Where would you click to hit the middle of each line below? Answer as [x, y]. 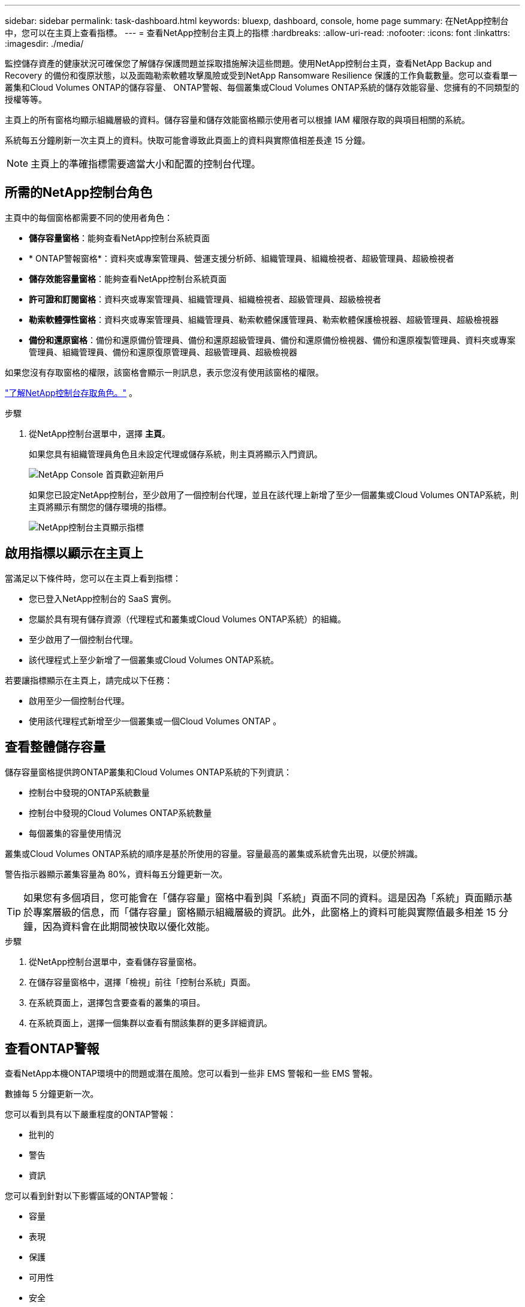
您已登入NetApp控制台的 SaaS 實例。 [102, 598]
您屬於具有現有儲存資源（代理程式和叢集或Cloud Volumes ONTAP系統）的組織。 [188, 619]
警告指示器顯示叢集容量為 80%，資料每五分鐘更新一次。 [116, 874]
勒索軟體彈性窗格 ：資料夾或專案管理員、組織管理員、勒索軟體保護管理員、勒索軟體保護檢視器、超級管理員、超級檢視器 [264, 319]
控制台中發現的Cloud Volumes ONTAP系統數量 [120, 813]
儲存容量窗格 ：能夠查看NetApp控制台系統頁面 [120, 238]
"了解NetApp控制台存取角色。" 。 [71, 392]
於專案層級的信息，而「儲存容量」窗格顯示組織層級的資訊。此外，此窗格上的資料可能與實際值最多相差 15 [260, 912]
